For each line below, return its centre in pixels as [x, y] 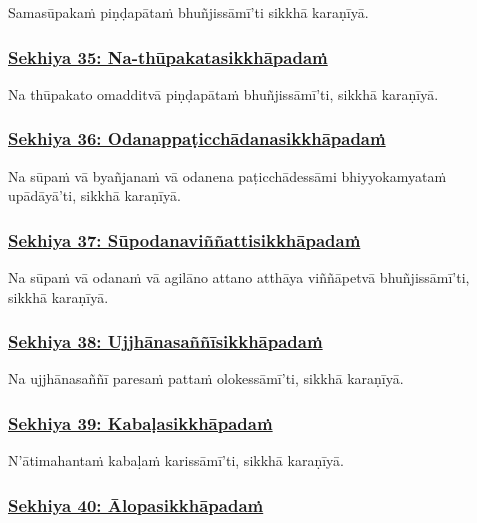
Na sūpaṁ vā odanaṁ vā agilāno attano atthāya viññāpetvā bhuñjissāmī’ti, [239, 277]
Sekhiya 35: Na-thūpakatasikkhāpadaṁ [168, 56]
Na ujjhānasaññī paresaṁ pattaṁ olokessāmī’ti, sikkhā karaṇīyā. [206, 378]
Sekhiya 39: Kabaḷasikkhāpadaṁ [140, 422]
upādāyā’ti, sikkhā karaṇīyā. [94, 195]
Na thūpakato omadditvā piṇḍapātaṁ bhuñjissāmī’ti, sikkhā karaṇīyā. [223, 93]
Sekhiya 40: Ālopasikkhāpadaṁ [136, 504]
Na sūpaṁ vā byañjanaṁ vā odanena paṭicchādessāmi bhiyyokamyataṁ [227, 175]
